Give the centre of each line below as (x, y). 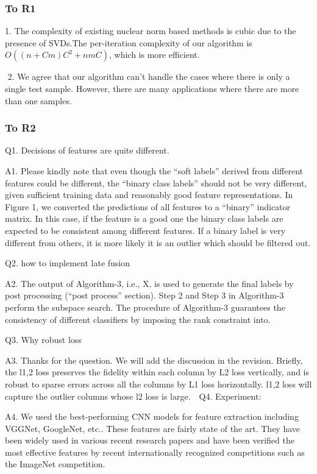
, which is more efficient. (155, 55)
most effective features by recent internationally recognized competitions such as (155, 452)
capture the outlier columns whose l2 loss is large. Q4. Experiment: (133, 396)
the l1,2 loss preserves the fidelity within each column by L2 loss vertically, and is (157, 372)
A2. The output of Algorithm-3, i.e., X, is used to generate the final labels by (149, 283)
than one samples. (38, 100)
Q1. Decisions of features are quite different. (87, 150)
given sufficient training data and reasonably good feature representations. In (149, 195)
